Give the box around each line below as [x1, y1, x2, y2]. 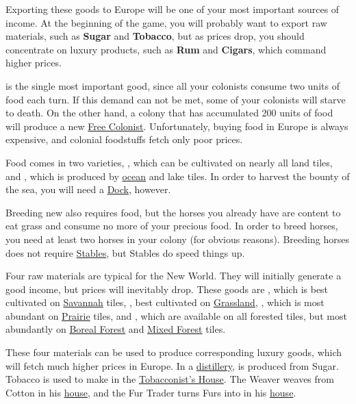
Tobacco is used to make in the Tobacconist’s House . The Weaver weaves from [5, 372, 334, 386]
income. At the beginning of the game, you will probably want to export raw [5, 15, 327, 29]
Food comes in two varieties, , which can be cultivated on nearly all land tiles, [5, 155, 333, 169]
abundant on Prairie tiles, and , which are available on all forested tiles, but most [5, 308, 347, 323]
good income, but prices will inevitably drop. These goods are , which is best [5, 281, 329, 296]
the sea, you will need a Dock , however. [5, 182, 171, 197]
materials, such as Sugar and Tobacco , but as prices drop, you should [5, 29, 305, 43]
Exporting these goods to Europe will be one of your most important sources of [5, 2, 340, 16]
